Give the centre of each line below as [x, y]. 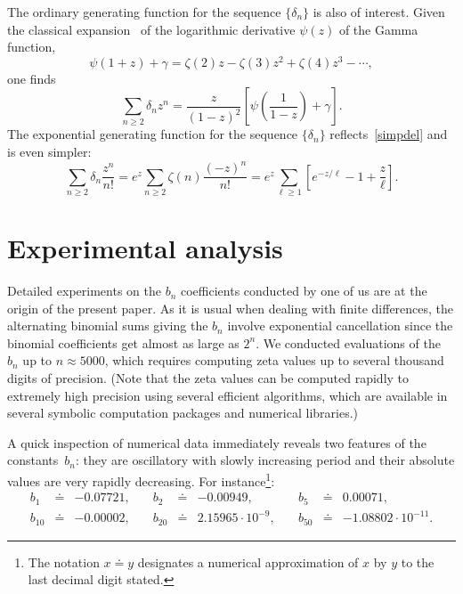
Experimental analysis [145, 248]
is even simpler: [49, 152]
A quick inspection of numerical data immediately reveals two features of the [217, 442]
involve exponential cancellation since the [340, 325]
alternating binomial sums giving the [108, 325]
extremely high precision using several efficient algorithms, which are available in [227, 395]
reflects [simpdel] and [389, 134]
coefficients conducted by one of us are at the [304, 291]
